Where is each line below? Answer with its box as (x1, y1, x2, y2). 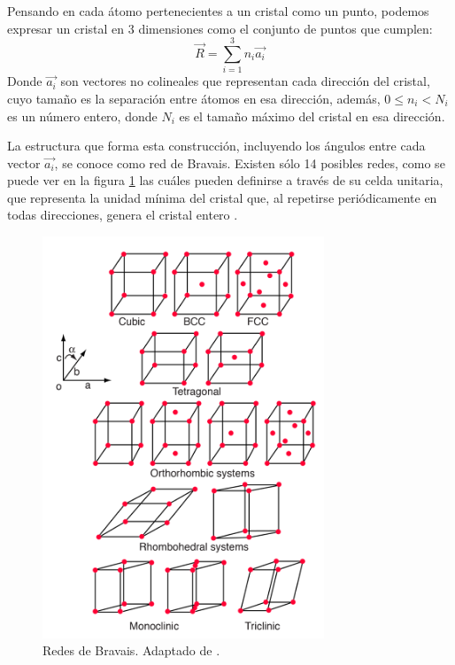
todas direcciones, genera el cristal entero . (7, 205, 238, 224)
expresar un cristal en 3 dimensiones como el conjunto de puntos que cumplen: (7, 19, 433, 37)
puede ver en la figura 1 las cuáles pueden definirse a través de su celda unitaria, (7, 171, 443, 189)
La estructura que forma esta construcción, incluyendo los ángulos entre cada (7, 136, 426, 155)
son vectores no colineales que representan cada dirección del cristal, (60, 72, 430, 90)
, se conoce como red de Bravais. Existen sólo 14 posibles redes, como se (54, 153, 445, 172)
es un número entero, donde (7, 106, 158, 125)
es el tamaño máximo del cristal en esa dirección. (179, 106, 445, 125)
